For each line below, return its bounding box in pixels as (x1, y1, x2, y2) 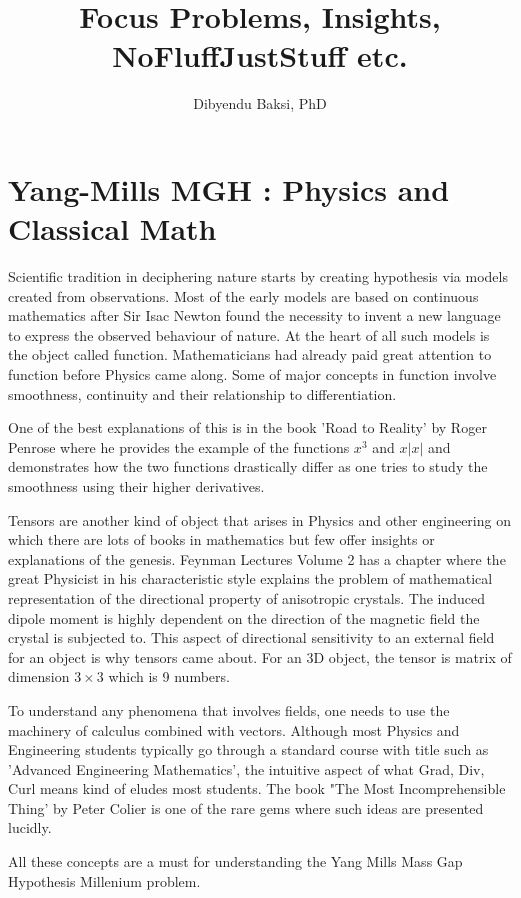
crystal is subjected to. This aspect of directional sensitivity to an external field (8, 627, 495, 648)
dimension (8, 666, 70, 687)
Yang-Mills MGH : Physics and (8, 168, 450, 209)
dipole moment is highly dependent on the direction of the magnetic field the (8, 607, 480, 628)
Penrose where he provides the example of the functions (8, 436, 350, 457)
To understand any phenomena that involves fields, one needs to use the (8, 699, 450, 720)
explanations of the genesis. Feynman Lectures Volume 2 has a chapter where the (8, 548, 506, 569)
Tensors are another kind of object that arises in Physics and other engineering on (8, 509, 511, 530)
